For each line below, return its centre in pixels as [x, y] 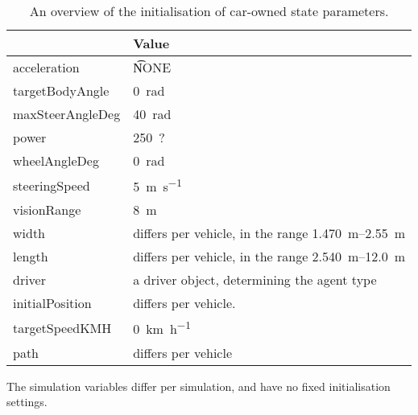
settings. [27, 402]
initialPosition [52, 303]
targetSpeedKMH [62, 327]
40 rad [152, 114]
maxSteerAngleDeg [67, 114]
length [31, 257]
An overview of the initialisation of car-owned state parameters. [209, 11]
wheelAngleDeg [56, 160]
